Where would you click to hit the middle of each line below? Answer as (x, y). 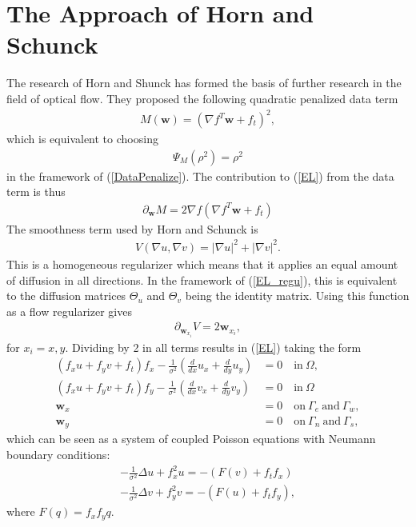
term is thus (36, 192)
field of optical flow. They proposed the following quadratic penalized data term (202, 98)
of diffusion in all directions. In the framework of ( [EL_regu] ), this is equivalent (202, 279)
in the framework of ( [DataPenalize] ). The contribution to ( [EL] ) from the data (200, 176)
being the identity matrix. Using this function (297, 295)
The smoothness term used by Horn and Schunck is (132, 228)
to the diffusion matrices (66, 295)
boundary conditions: (58, 455)
